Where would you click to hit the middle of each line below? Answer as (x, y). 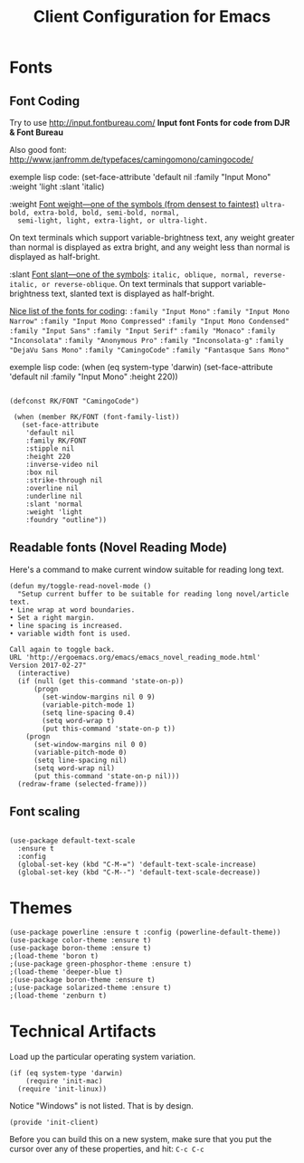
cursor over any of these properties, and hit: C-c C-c (107, 1149)
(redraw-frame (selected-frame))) (82, 784)
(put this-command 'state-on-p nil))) (106, 776)
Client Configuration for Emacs (152, 17)
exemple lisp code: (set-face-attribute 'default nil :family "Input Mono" (140, 177)
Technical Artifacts (83, 1031)
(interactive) (44, 673)
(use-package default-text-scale (72, 840)
